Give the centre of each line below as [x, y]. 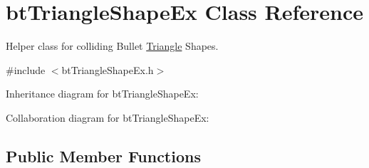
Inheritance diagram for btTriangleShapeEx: [102, 94]
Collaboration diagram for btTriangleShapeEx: [108, 117]
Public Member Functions [103, 156]
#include [26, 69]
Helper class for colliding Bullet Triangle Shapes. [112, 46]
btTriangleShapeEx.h [108, 69]
